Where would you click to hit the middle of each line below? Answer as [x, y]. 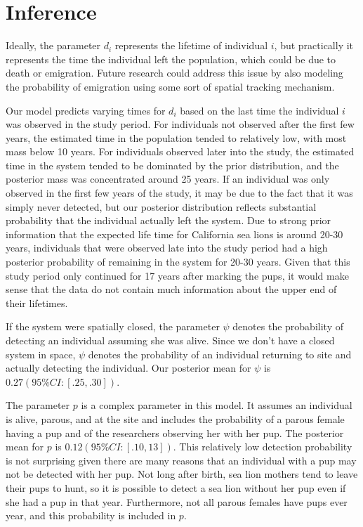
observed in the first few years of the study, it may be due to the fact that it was [179, 193]
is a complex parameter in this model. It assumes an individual [217, 405]
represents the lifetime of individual [191, 45]
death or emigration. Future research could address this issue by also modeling [174, 73]
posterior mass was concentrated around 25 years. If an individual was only [168, 179]
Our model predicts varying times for [86, 110]
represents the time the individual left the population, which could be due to [171, 59]
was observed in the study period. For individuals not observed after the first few [180, 124]
